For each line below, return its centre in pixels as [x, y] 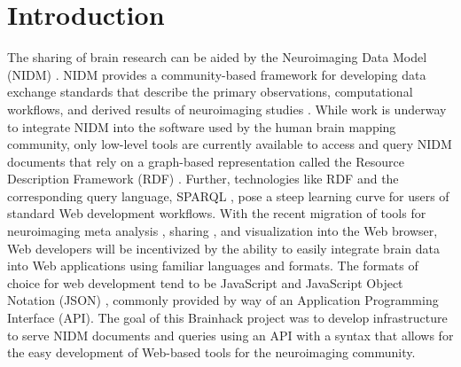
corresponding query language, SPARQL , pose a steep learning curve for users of [228, 195]
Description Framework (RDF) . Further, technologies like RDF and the [203, 179]
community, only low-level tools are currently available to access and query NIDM [230, 144]
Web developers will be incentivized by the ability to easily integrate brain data [223, 248]
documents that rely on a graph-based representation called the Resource [206, 161]
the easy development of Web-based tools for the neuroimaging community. [211, 352]
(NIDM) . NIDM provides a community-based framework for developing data [217, 74]
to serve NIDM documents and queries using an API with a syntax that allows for [230, 335]
